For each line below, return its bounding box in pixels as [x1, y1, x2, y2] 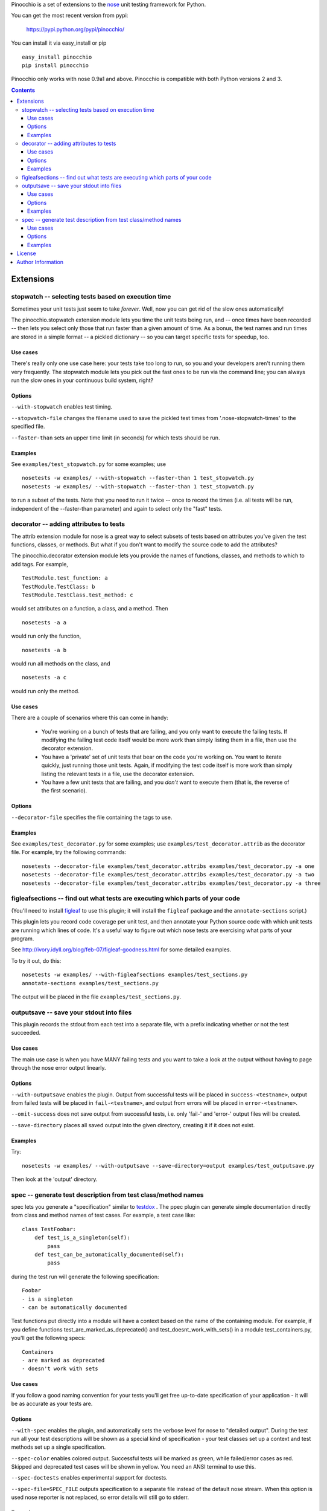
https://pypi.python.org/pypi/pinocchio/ [26, 25, 125, 33]
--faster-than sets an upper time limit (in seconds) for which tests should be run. [11, 434, 220, 441]
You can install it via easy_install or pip [11, 39, 107, 47]
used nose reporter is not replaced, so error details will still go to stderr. [11, 1493, 189, 1501]
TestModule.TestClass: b [22, 583, 95, 590]
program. [11, 934, 34, 942]
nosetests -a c [22, 674, 67, 681]
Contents [11, 86, 36, 94]
